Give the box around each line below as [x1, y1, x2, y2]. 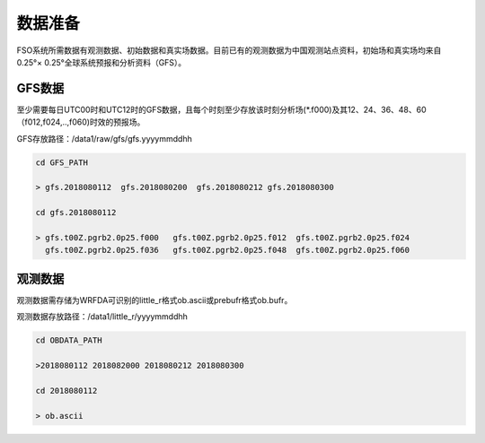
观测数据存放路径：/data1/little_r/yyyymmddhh [16, 311, 189, 322]
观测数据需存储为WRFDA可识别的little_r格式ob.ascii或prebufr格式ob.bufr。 [16, 294, 293, 305]
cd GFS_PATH [35, 157, 89, 168]
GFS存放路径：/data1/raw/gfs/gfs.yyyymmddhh [16, 133, 192, 143]
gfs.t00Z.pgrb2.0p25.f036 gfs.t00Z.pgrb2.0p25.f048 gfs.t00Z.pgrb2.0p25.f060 [45, 245, 410, 256]
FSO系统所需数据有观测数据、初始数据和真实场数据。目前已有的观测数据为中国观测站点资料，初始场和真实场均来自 [16, 45, 442, 56]
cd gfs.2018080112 [35, 207, 117, 218]
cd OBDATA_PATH [35, 335, 102, 345]
